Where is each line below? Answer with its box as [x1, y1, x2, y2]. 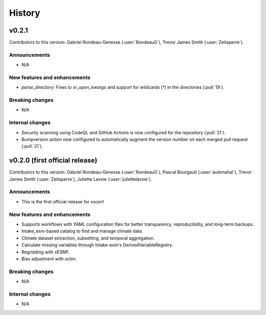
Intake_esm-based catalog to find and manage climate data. [21, 228, 143, 234]
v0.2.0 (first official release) [9, 156, 98, 165]
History [9, 7, 40, 18]
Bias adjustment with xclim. [21, 256, 77, 262]
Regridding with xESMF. [21, 249, 70, 255]
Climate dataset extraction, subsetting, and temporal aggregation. [21, 235, 155, 241]
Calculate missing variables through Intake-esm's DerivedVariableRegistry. [21, 242, 173, 248]
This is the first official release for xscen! [21, 198, 104, 204]
